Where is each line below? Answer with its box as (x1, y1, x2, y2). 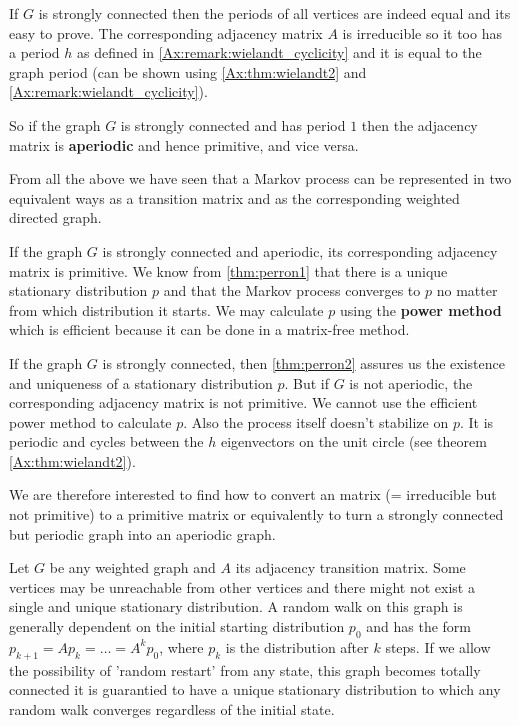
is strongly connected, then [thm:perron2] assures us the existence (102, 352, 505, 373)
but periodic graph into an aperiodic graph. (9, 523, 276, 544)
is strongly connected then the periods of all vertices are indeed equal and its (38, 3, 511, 23)
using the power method (339, 299, 502, 320)
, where (159, 636, 204, 657)
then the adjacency (361, 114, 478, 135)
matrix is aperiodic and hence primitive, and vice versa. (9, 134, 359, 155)
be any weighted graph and (49, 557, 216, 578)
